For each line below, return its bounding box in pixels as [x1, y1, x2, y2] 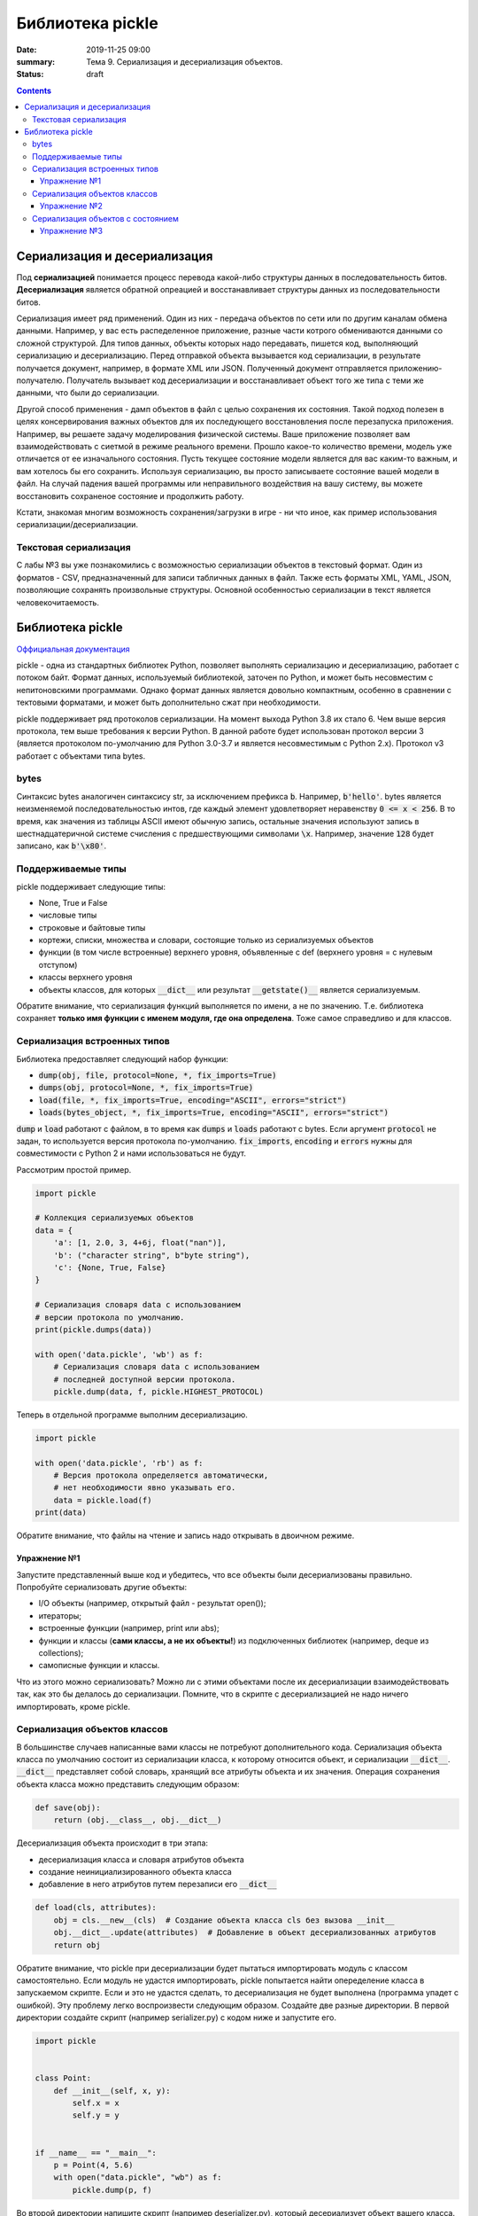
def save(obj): [35, 1802, 101, 1813]
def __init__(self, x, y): [53, 2086, 172, 2095]
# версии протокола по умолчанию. [35, 1312, 185, 1323]
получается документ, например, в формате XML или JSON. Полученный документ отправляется [16, 363, 388, 373]
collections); [38, 1647, 84, 1658]
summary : [16, 56, 56, 66]
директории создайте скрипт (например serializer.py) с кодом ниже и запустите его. [16, 2012, 336, 2023]
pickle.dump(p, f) [72, 2185, 152, 2195]
